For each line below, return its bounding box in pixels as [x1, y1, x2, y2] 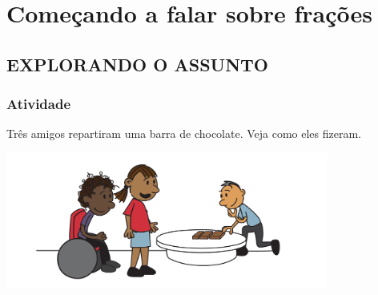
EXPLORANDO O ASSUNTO [6, 51, 268, 76]
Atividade [6, 94, 71, 114]
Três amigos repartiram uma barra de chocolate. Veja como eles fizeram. [6, 125, 362, 142]
